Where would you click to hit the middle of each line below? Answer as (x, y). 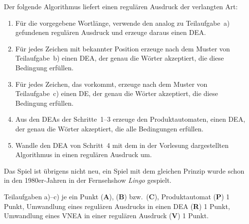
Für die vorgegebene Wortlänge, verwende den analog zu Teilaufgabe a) (123, 23)
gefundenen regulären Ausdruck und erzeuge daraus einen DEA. (111, 32)
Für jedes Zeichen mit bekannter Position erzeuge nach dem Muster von (123, 48)
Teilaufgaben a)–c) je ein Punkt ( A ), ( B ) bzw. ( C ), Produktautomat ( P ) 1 (117, 196)
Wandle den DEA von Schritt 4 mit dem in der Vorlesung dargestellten (122, 145)
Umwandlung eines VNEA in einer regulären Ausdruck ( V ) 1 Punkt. (106, 216)
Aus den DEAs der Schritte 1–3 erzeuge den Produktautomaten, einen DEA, (130, 119)
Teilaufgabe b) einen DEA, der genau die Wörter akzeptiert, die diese (120, 58)
